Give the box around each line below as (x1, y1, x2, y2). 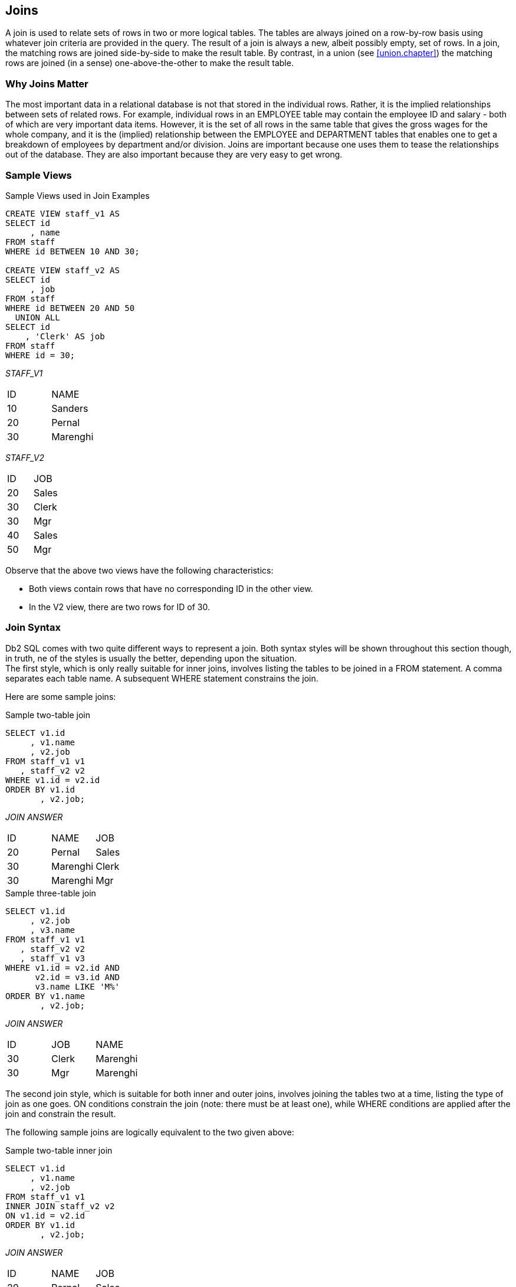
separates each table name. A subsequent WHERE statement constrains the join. (5, 673, 318, 683)
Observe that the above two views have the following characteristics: (5, 565, 274, 575)
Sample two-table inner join (5, 1145, 113, 1155)
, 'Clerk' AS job (25, 331, 105, 341)
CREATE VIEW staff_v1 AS (5, 208, 120, 218)
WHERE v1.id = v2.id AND (5, 962, 120, 972)
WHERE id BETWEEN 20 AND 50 (5, 303, 135, 313)
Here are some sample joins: (5, 691, 116, 702)
